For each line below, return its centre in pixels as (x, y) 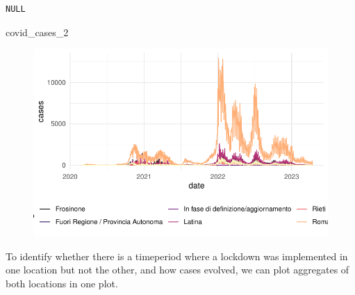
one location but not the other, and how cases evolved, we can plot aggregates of (177, 270)
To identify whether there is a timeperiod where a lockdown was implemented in (177, 256)
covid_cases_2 (37, 32)
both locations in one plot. (62, 283)
